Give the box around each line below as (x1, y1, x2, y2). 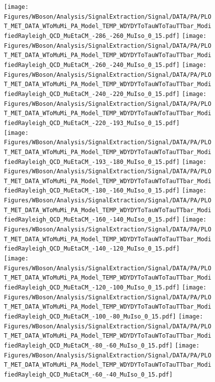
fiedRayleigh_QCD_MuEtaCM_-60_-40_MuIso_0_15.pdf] (4, 371, 173, 378)
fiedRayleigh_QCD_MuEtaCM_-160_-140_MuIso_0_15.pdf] (4, 216, 180, 223)
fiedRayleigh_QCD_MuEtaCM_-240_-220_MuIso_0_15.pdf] (4, 90, 180, 97)
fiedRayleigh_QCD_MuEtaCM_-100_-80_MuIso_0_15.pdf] (4, 313, 176, 320)
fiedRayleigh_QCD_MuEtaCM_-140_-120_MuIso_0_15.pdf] (4, 245, 180, 253)
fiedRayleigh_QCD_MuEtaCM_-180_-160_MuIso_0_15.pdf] (4, 187, 180, 194)
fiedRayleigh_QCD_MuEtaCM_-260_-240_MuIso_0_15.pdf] (4, 61, 180, 68)
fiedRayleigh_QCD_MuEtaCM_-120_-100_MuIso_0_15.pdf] (4, 284, 180, 291)
